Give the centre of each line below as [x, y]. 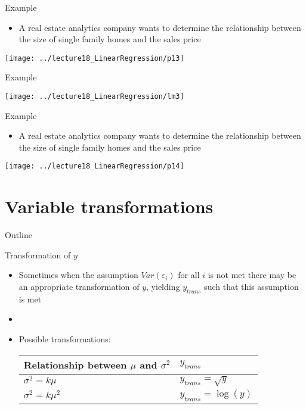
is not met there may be [252, 275]
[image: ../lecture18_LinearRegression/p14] [95, 166]
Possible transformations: [65, 339]
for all [189, 275]
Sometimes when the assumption [78, 275]
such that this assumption [251, 287]
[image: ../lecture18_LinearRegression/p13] [95, 58]
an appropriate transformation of [79, 287]
